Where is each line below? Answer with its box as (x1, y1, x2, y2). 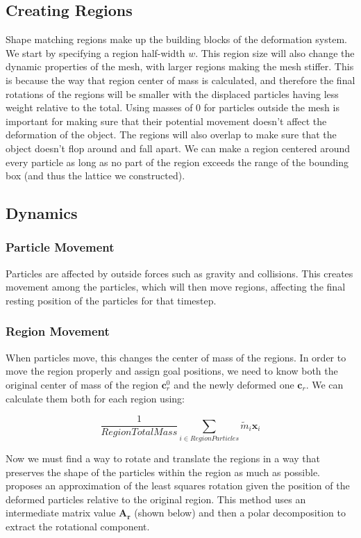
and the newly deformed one (174, 377, 294, 391)
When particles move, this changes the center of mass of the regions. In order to (6, 350, 346, 364)
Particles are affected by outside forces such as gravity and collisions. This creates (6, 266, 353, 280)
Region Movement (6, 323, 110, 340)
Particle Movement (6, 238, 115, 256)
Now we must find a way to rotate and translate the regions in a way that (6, 450, 320, 465)
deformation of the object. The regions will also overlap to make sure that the (6, 127, 337, 142)
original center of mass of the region (6, 377, 158, 391)
